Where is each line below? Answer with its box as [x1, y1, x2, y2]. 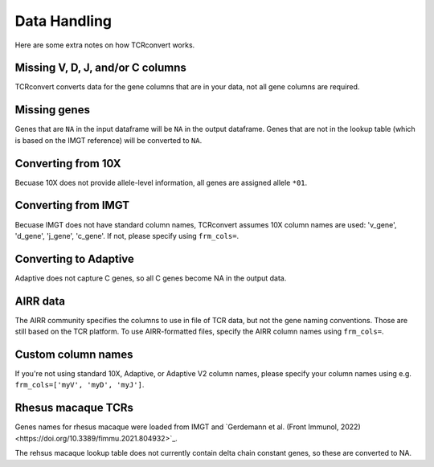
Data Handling [14, 12, 113, 30]
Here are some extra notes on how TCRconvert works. [14, 40, 195, 50]
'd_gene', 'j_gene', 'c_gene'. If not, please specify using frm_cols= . [14, 231, 240, 240]
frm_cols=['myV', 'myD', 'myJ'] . [14, 380, 145, 390]
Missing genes [14, 103, 90, 117]
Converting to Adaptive [14, 252, 134, 265]
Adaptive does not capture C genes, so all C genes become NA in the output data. [14, 273, 287, 283]
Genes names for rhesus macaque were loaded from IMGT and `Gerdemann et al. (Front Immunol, [14, 422, 339, 432]
